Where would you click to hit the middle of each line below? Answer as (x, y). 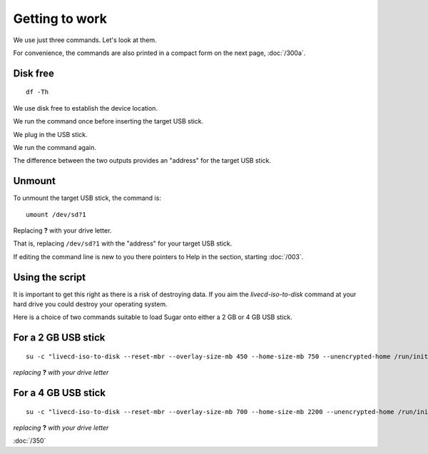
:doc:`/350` (30, 441)
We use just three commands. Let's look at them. (85, 40)
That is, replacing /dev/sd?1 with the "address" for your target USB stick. (123, 243)
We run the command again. (55, 147)
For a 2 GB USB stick (59, 338)
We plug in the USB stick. (51, 134)
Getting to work (60, 19)
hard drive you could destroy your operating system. (90, 304)
